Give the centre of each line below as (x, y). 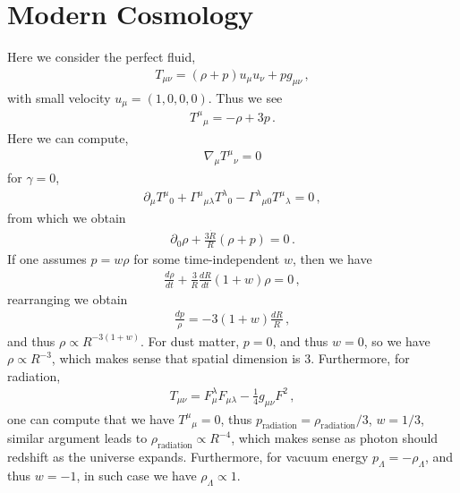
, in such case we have (136, 475)
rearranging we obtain (68, 298)
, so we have (397, 340)
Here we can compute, (68, 137)
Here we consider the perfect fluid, (102, 57)
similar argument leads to (77, 438)
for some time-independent (207, 259)
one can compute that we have (91, 418)
